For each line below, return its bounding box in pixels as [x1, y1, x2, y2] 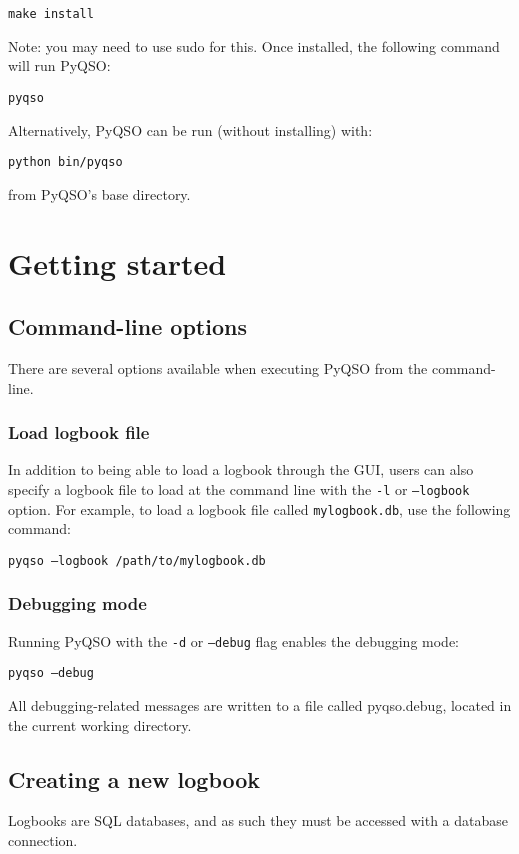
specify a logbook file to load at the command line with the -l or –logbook [8, 478, 470, 499]
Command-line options [8, 311, 247, 342]
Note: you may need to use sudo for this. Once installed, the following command [8, 35, 500, 56]
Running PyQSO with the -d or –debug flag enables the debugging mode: [8, 630, 459, 651]
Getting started [8, 242, 227, 283]
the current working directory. [8, 714, 192, 735]
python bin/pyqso [8, 155, 123, 170]
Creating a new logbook [8, 763, 261, 794]
